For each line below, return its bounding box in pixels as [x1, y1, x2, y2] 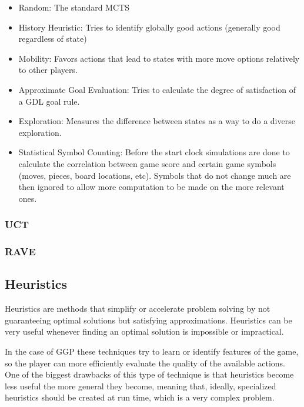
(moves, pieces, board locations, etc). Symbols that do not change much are [18, 169, 291, 181]
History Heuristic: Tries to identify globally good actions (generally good [18, 21, 280, 33]
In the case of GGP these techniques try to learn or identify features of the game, [5, 345, 299, 357]
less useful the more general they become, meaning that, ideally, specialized [5, 379, 276, 392]
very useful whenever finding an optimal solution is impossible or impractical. [5, 325, 284, 338]
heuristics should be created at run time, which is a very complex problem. [5, 391, 275, 403]
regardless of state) [18, 32, 87, 45]
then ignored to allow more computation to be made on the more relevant [18, 181, 285, 193]
